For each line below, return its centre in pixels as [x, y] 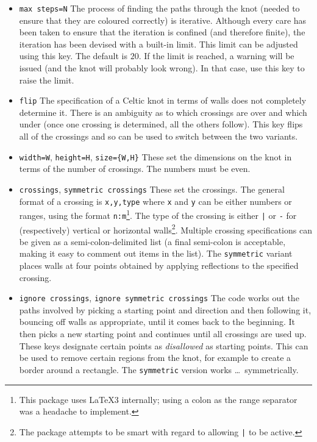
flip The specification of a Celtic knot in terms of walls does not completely [163, 100]
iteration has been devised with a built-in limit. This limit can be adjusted [158, 44]
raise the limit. [47, 80]
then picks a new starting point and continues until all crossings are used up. [163, 334]
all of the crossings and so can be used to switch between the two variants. [158, 136]
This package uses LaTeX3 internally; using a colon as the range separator [158, 399]
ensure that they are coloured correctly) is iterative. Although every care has [163, 20]
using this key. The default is [73, 56]
